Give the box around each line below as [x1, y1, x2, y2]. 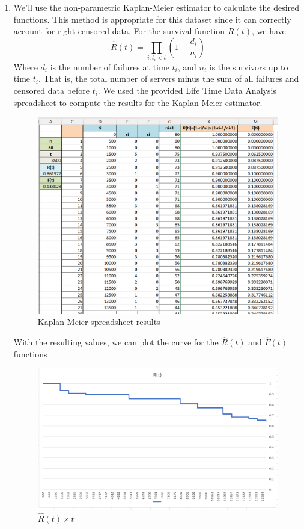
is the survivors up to [209, 60, 288, 73]
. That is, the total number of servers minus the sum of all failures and [38, 72, 299, 85]
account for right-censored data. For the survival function [13, 25, 225, 37]
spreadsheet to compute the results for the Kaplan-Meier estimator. [13, 96, 263, 108]
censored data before [13, 84, 90, 96]
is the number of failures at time [50, 60, 169, 73]
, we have [252, 25, 286, 37]
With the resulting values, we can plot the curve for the [13, 336, 219, 348]
